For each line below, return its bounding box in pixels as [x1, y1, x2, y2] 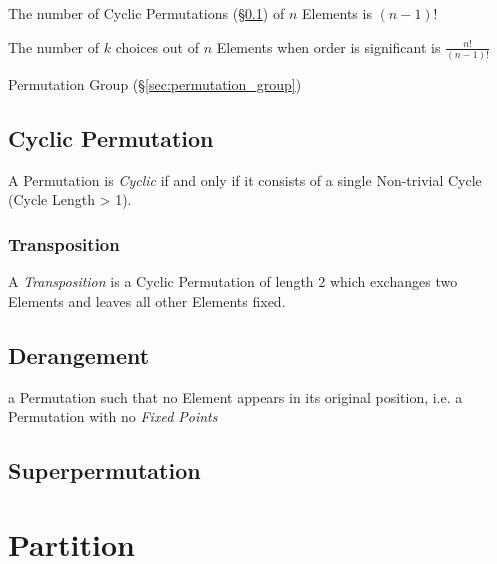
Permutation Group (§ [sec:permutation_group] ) [8, 73, 302, 94]
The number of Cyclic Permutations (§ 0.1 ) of [8, 3, 285, 23]
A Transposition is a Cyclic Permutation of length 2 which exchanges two [8, 271, 458, 292]
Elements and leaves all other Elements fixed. [8, 290, 286, 311]
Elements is [301, 3, 372, 23]
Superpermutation [8, 455, 201, 486]
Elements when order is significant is [216, 36, 441, 57]
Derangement [8, 339, 150, 370]
